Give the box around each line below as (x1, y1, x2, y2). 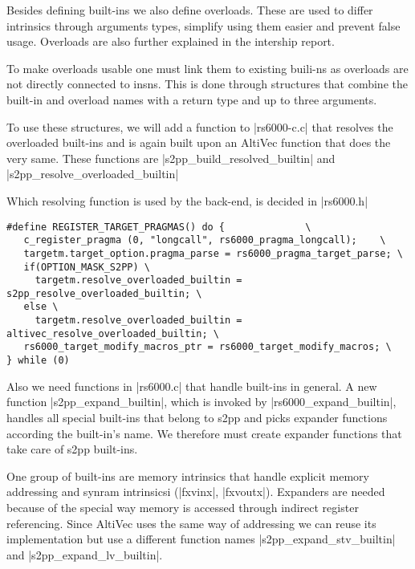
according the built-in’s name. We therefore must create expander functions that (6, 425, 402, 441)
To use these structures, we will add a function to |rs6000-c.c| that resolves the (6, 118, 393, 135)
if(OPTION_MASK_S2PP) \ (23, 261, 150, 273)
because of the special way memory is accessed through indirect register (6, 498, 359, 515)
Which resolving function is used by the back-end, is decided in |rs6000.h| (6, 192, 368, 209)
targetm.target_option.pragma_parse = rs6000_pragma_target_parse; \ (23, 247, 403, 259)
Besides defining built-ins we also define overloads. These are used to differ (6, 2, 373, 18)
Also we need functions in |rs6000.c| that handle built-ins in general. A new (6, 377, 377, 394)
